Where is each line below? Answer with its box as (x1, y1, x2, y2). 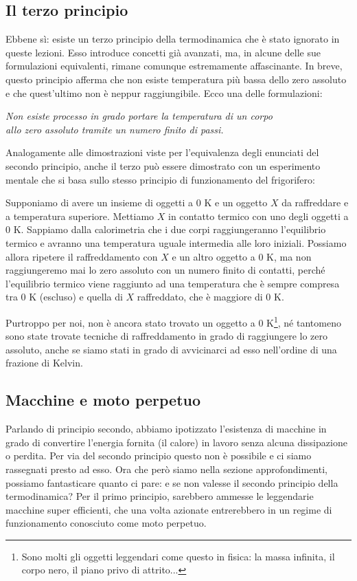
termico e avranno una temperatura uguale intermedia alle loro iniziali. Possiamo (5, 235, 347, 250)
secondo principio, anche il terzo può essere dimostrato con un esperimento (5, 158, 321, 173)
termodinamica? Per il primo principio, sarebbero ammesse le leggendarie (5, 489, 314, 503)
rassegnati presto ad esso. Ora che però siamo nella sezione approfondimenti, (5, 461, 327, 476)
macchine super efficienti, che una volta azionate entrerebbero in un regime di (5, 502, 332, 516)
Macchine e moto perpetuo (5, 389, 201, 410)
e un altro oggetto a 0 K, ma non (172, 249, 312, 263)
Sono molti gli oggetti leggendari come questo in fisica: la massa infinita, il (21, 549, 335, 563)
